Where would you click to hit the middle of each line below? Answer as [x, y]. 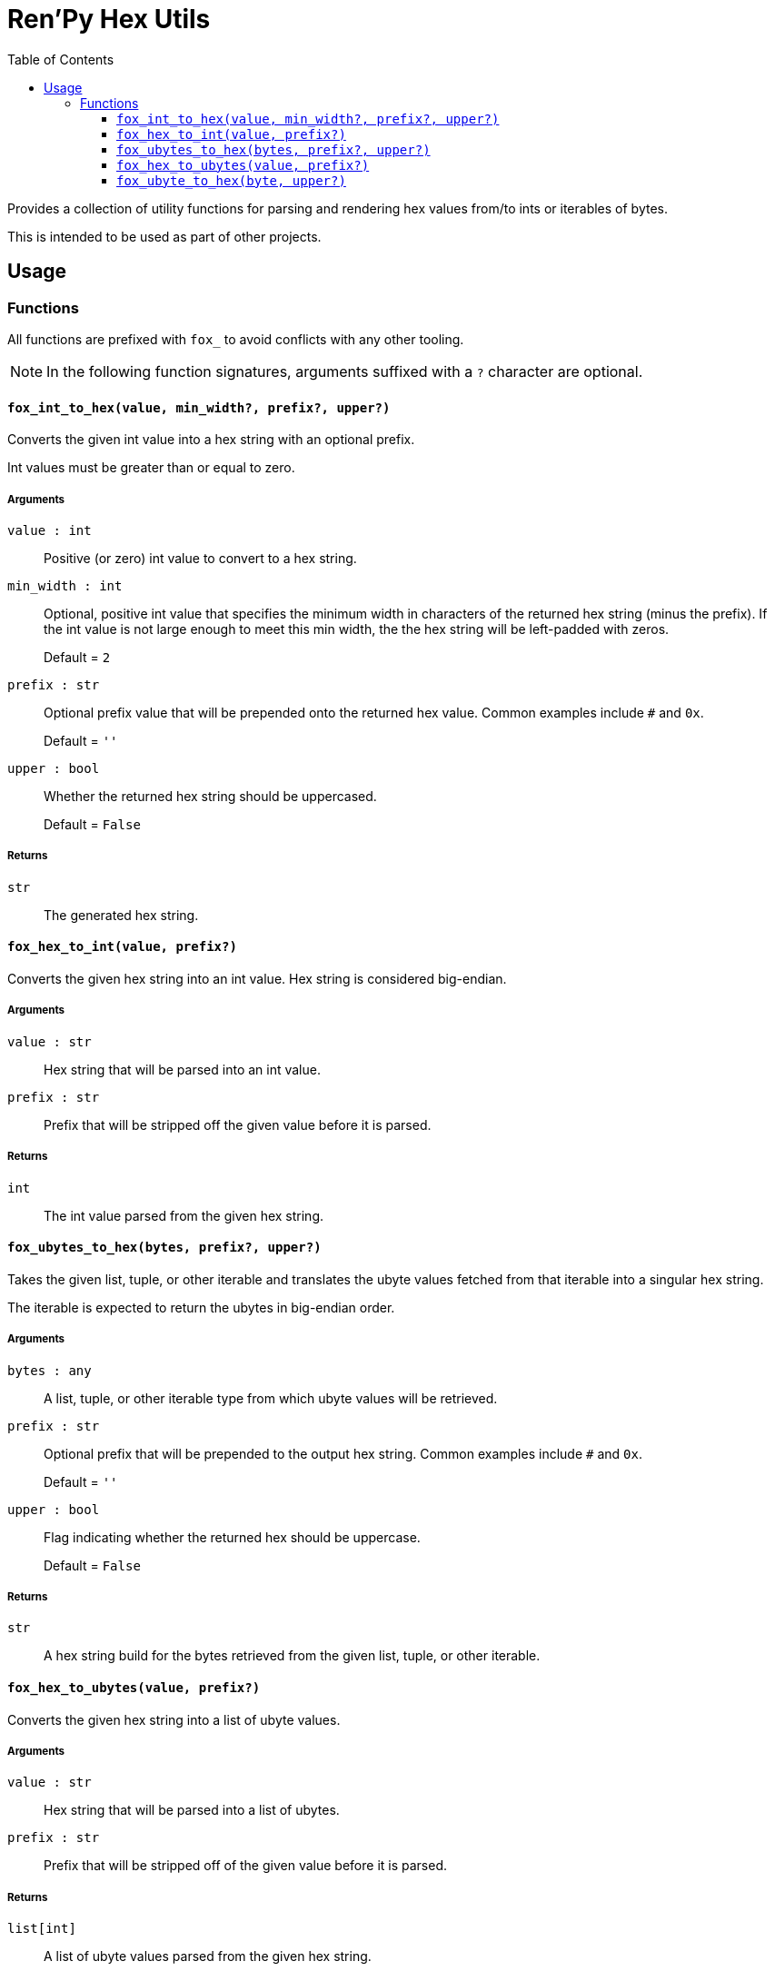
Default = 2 [77, 657]
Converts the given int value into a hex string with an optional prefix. [211, 440]
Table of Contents [61, 59]
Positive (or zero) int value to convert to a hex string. [200, 558]
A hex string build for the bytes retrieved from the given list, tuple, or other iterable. [292, 1656]
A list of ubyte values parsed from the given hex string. [208, 1956]
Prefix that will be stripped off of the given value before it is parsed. [246, 1866]
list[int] [42, 1929]
